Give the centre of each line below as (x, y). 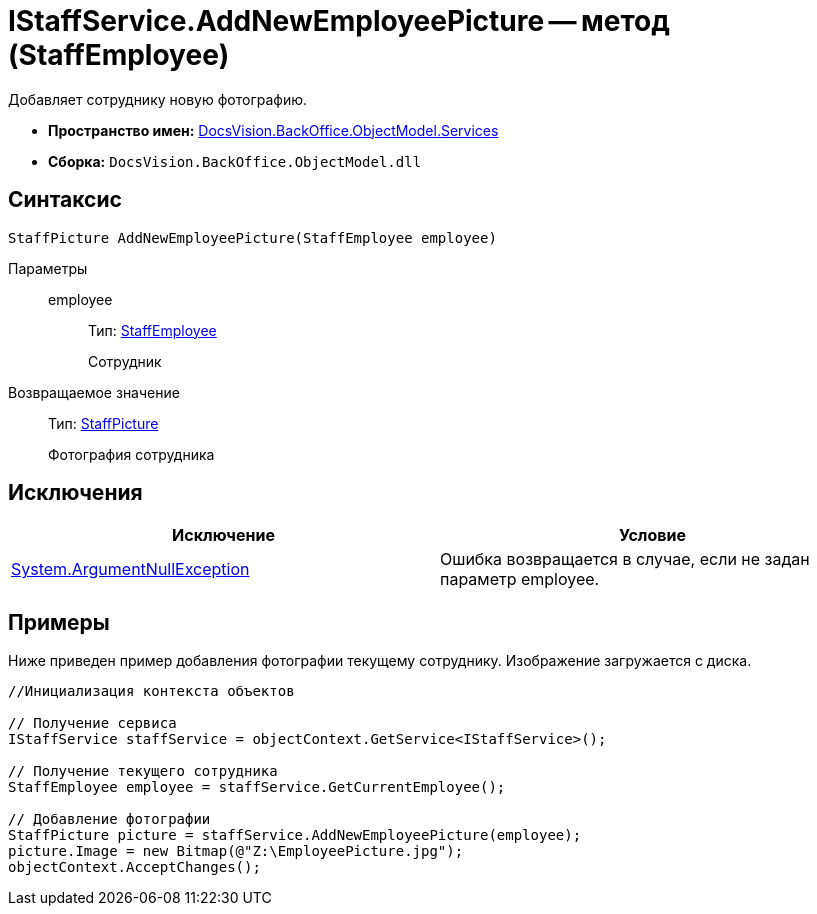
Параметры (48, 268)
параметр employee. (520, 579)
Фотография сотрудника (131, 454)
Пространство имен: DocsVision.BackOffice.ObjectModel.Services (273, 130)
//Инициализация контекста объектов (151, 691)
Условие (652, 535)
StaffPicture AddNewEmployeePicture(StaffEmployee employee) (252, 237)
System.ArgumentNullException (130, 569)
